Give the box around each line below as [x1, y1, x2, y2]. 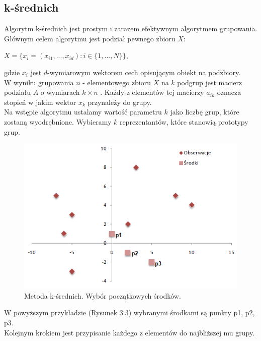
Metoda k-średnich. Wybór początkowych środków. [24, 290, 181, 301]
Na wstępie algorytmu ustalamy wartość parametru [4, 106, 162, 117]
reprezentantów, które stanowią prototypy [119, 116, 248, 127]
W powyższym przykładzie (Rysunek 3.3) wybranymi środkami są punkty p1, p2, [4, 307, 255, 318]
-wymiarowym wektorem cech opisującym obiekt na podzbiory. [47, 67, 241, 77]
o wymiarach [40, 87, 80, 97]
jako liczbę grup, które [170, 106, 239, 117]
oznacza [217, 87, 241, 97]
